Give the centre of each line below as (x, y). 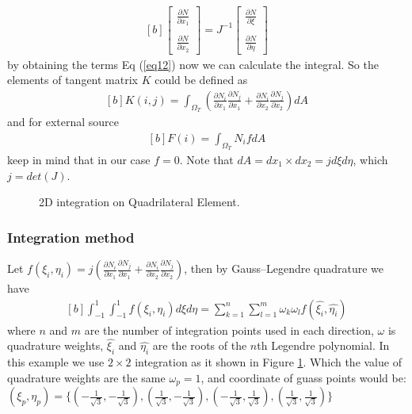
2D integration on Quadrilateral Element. (139, 202)
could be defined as (201, 80)
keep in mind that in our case (79, 160)
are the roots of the (200, 345)
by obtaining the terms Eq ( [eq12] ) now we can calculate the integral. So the (193, 64)
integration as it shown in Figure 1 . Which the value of (268, 362)
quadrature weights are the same (86, 377)
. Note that (206, 160)
